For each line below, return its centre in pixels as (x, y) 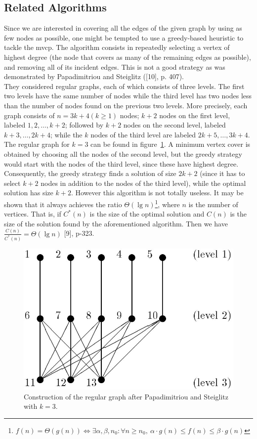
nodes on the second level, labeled (174, 125)
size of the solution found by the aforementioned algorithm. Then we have (116, 223)
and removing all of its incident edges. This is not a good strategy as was (115, 66)
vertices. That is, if (33, 214)
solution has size (29, 193)
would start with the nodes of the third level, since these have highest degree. (121, 163)
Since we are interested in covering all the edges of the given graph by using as (123, 28)
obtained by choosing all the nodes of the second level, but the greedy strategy (123, 154)
